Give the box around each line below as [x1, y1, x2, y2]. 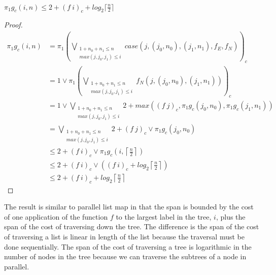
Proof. [4, 19, 23, 30]
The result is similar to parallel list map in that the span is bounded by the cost [4, 201, 254, 212]
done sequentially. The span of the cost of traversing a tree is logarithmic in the [4, 241, 252, 252]
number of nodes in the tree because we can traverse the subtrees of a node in [4, 251, 247, 262]
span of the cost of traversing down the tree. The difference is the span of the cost [4, 221, 259, 232]
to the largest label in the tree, [116, 211, 212, 222]
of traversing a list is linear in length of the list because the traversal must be [4, 231, 245, 242]
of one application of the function [4, 211, 108, 222]
